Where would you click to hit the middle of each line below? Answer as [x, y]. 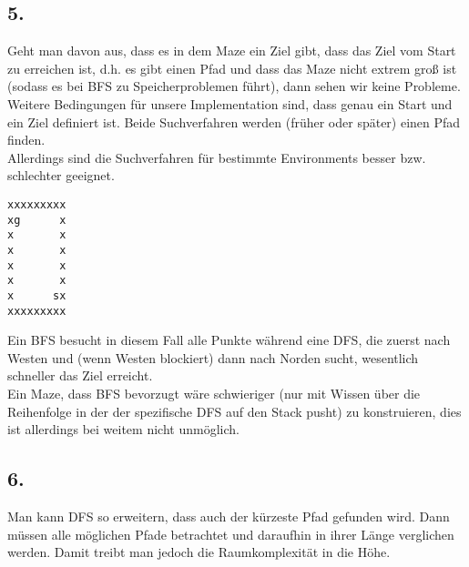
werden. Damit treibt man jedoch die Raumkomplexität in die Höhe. [199, 552]
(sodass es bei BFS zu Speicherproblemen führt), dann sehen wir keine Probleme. [234, 86]
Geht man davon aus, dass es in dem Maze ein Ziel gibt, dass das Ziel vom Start [232, 51]
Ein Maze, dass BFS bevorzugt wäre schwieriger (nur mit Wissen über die [214, 393]
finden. [26, 140]
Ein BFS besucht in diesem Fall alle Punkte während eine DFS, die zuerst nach [229, 340]
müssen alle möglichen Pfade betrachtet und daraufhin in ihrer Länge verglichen [231, 534]
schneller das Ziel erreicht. [80, 375]
